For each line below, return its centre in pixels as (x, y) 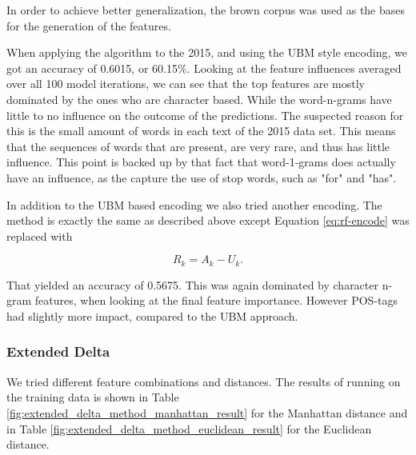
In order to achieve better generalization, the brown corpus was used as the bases (206, 10)
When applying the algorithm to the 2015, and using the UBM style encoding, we (207, 52)
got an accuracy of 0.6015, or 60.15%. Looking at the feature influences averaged (204, 68)
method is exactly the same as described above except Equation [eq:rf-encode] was (208, 220)
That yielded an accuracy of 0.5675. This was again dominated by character (192, 284)
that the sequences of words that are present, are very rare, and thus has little (198, 146)
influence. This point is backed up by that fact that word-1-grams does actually (201, 162)
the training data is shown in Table (93, 397)
